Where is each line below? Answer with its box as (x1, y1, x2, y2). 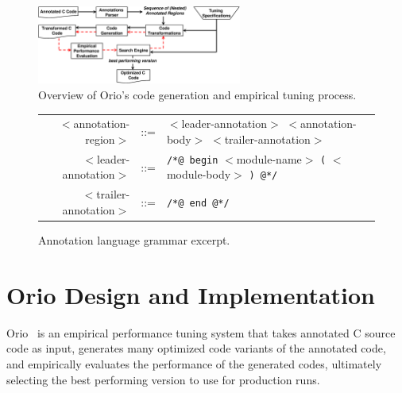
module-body (166, 166, 231, 183)
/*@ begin (166, 154, 218, 166)
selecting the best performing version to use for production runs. (6, 371, 320, 387)
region (85, 130, 115, 147)
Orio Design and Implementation (6, 278, 375, 310)
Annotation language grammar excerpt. (38, 232, 230, 248)
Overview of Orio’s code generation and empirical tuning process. (38, 86, 357, 102)
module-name (236, 150, 302, 167)
